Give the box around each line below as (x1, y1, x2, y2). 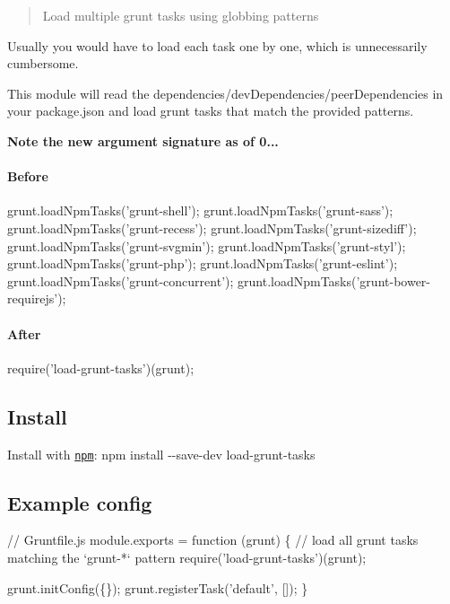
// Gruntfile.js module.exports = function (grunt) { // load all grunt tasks (7, 530, 419, 549)
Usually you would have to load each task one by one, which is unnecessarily (7, 36, 428, 55)
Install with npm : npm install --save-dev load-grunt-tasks (7, 444, 316, 463)
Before (7, 167, 48, 186)
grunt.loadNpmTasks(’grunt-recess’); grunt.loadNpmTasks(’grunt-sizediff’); (7, 218, 417, 237)
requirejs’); (7, 289, 66, 308)
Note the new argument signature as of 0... (7, 131, 279, 150)
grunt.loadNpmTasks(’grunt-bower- (238, 271, 430, 290)
